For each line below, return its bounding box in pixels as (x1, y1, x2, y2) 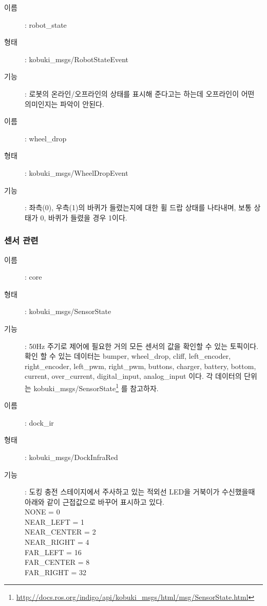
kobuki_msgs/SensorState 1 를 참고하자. (33, 381, 159, 393)
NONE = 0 (25, 506, 60, 517)
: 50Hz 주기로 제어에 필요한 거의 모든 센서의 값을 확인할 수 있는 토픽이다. (25, 340, 259, 351)
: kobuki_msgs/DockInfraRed (25, 451, 118, 462)
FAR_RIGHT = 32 (25, 566, 87, 577)
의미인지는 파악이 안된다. (25, 98, 104, 109)
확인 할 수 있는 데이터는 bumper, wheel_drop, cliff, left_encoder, (25, 351, 231, 361)
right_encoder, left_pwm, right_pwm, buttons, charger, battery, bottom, (25, 360, 256, 371)
